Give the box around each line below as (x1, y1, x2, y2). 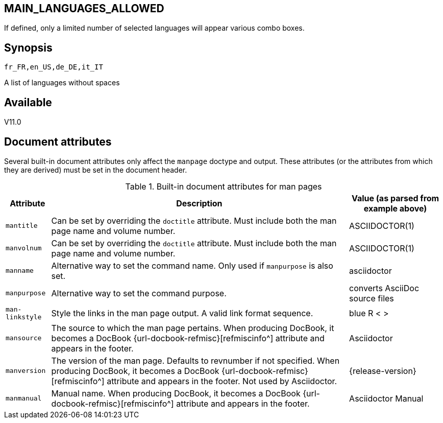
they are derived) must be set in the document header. (4, 165, 187, 174)
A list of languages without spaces (4, 78, 120, 87)
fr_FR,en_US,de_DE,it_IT (4, 63, 103, 72)
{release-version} (349, 365, 416, 376)
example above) (363, 203, 427, 214)
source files (349, 293, 394, 303)
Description (176, 198, 223, 208)
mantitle (6, 222, 38, 230)
